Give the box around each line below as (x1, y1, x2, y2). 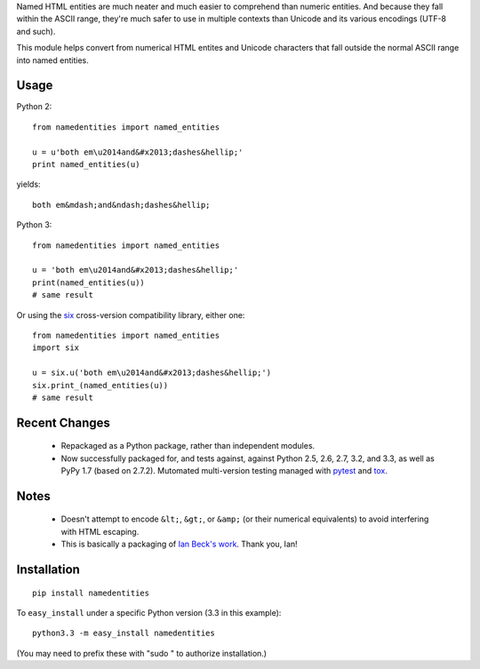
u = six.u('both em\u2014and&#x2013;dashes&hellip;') (32, 368, 271, 378)
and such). (16, 26, 56, 36)
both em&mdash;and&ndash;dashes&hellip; (32, 200, 211, 210)
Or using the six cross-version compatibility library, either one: (16, 309, 245, 320)
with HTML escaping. (60, 526, 140, 537)
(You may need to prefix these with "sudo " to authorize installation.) (16, 648, 267, 658)
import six (32, 343, 80, 353)
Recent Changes (16, 415, 111, 430)
